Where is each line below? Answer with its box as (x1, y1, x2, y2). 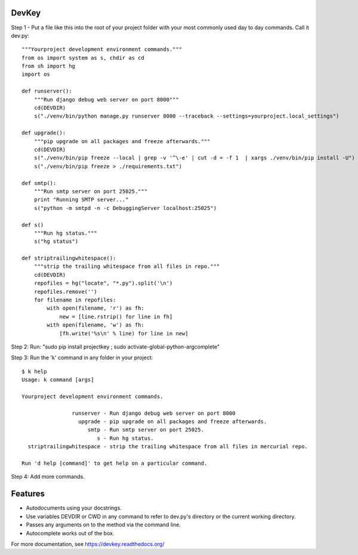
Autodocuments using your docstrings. (26, 504, 122, 511)
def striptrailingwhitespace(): (21, 255, 116, 262)
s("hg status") (33, 238, 79, 245)
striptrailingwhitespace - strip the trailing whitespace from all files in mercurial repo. (27, 443, 308, 450)
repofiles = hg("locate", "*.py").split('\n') (33, 280, 173, 286)
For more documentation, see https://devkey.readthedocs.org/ (11, 540, 165, 547)
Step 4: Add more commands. (11, 473, 85, 480)
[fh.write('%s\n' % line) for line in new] (59, 330, 189, 337)
